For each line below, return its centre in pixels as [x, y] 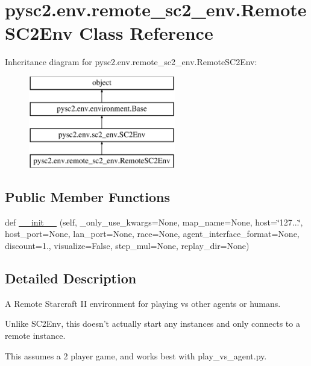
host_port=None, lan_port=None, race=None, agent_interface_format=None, [152, 234]
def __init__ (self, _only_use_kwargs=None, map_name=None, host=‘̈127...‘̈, [154, 222]
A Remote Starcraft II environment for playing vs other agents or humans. [143, 303]
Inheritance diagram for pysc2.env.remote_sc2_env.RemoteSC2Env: [131, 62]
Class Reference [146, 33]
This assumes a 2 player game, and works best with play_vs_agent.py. [136, 355]
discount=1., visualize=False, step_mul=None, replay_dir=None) [127, 246]
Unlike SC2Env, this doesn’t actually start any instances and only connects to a [152, 323]
